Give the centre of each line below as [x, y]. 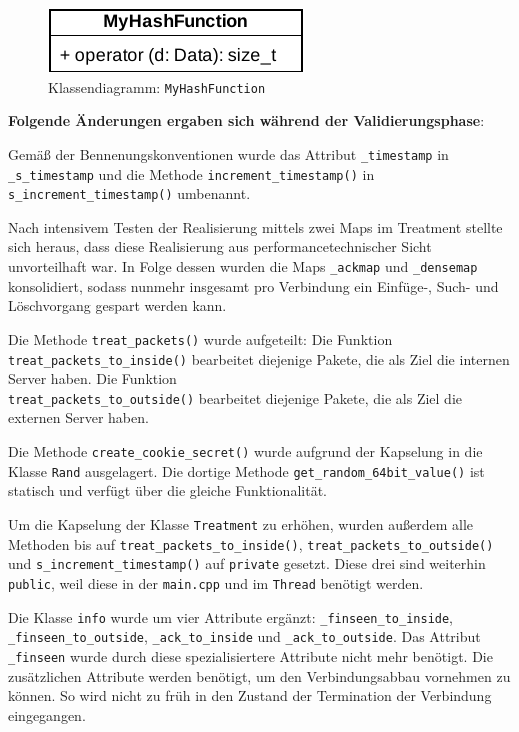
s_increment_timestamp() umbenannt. [129, 193]
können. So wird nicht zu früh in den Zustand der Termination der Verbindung [250, 695]
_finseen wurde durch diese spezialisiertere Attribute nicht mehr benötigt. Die [250, 655]
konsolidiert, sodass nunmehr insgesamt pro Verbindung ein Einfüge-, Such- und [253, 285]
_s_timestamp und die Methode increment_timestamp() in [191, 173]
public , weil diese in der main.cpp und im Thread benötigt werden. [216, 582]
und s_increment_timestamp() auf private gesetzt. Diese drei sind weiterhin [247, 563]
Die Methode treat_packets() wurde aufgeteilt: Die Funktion [200, 338]
